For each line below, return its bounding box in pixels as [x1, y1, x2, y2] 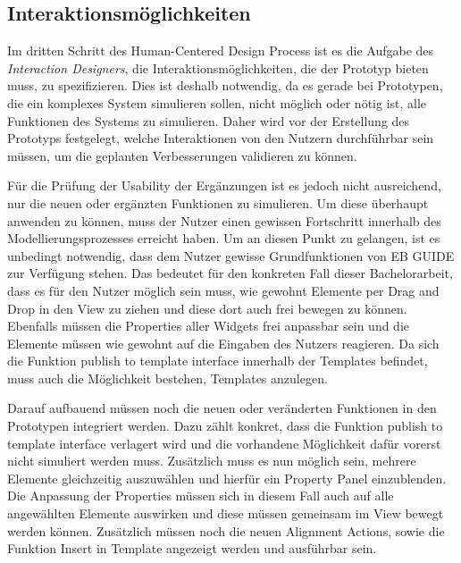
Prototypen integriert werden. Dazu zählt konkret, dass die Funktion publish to [7, 416, 443, 435]
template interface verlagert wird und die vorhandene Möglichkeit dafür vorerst [7, 433, 441, 452]
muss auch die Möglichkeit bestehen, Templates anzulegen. [7, 368, 328, 387]
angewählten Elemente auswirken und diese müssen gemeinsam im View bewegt [7, 504, 444, 523]
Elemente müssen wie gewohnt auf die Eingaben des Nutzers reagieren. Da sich [7, 333, 440, 352]
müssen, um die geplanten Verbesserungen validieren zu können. [7, 146, 357, 164]
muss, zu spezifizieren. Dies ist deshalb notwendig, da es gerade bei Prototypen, [7, 76, 443, 95]
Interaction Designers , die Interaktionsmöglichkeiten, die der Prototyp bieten [7, 58, 429, 77]
